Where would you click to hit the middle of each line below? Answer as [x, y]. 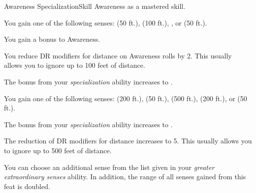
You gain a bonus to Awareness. [52, 39]
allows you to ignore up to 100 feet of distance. [75, 65]
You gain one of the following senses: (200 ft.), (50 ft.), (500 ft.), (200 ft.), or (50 [126, 98]
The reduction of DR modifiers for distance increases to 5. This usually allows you [128, 141]
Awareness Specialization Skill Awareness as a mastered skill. [95, 6]
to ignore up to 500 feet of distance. [58, 150]
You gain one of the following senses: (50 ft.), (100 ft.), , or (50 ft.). [106, 22]
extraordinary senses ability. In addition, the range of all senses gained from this [125, 177]
